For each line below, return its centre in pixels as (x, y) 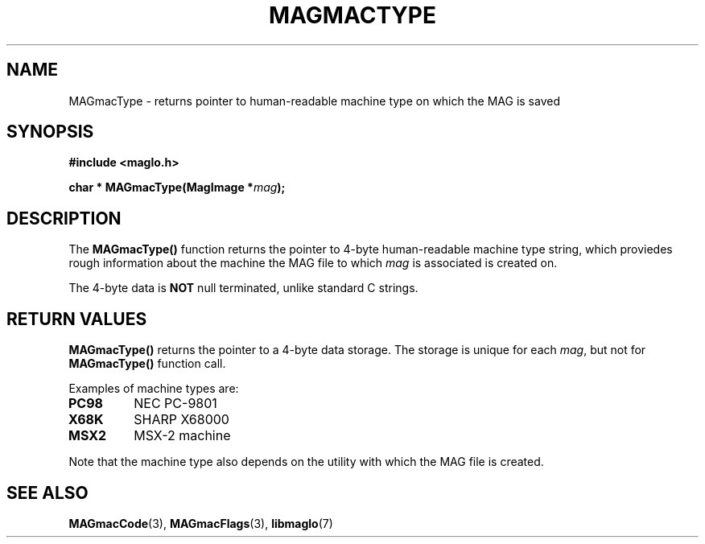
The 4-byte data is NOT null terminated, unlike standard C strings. (243, 288)
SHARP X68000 (181, 420)
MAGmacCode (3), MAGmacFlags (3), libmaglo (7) (201, 523)
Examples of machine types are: (154, 389)
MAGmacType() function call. (147, 364)
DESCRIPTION (64, 218)
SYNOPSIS (50, 132)
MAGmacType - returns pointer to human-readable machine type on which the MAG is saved (314, 101)
